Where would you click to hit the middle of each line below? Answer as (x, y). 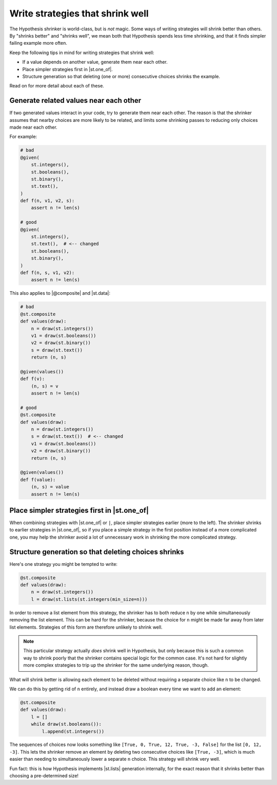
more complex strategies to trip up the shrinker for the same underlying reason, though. (116, 665)
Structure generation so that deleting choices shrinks (97, 552)
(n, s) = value (50, 487)
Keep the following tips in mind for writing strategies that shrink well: (82, 52)
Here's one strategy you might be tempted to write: (64, 564)
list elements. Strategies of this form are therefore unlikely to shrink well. (86, 627)
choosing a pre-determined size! (44, 776)
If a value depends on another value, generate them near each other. (95, 62)
